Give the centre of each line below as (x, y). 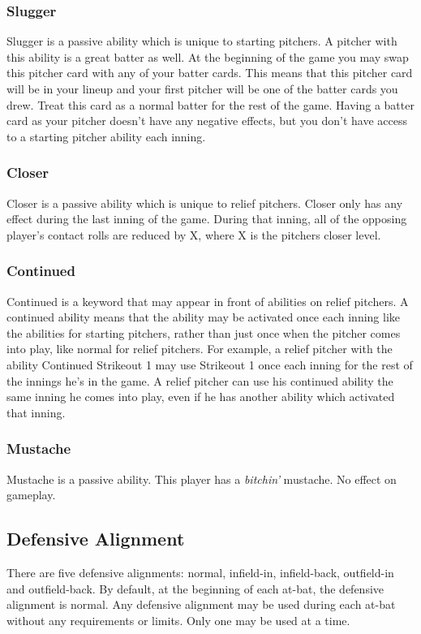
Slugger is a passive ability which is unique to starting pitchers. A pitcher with (202, 41)
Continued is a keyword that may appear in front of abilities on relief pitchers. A (208, 301)
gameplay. (31, 495)
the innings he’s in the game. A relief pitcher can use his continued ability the (200, 380)
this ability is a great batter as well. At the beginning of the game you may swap (208, 56)
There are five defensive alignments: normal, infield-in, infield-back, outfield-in (200, 572)
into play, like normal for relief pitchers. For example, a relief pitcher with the (200, 349)
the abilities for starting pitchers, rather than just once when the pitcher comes (204, 332)
